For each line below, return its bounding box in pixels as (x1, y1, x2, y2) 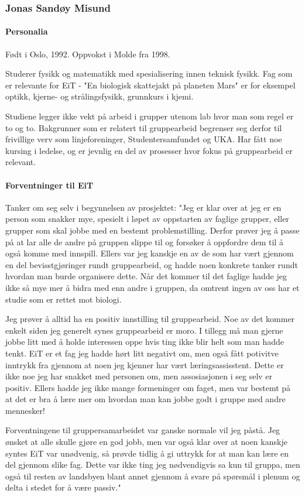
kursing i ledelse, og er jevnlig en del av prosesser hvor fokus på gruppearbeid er (5, 144, 293, 156)
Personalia (5, 25, 48, 37)
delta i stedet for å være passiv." (5, 481, 121, 493)
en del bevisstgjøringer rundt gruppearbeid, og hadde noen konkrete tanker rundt (5, 258, 298, 270)
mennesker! (5, 404, 45, 416)
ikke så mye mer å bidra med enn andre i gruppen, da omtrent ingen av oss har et (5, 281, 300, 293)
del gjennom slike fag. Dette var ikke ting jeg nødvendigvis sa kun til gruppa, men (5, 458, 300, 471)
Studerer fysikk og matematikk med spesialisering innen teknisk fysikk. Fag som (5, 67, 293, 80)
